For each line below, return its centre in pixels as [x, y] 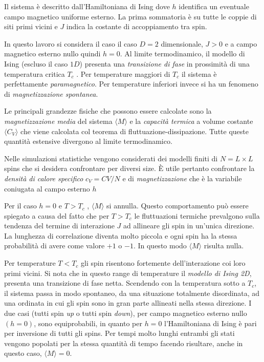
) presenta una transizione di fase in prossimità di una [164, 63]
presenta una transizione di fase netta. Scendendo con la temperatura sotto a [125, 283]
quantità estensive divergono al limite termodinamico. [88, 141]
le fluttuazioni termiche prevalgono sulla [197, 215]
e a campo [241, 43]
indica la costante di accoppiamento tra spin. [137, 26]
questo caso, [23, 353]
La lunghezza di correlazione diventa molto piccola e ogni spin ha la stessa [121, 235]
